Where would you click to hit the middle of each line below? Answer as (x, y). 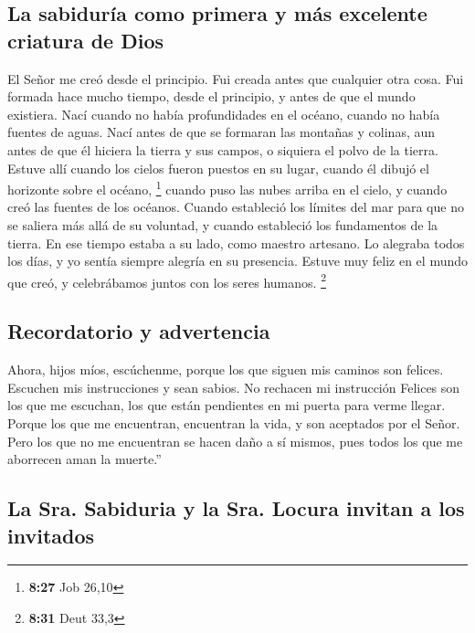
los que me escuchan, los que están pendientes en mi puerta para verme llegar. (227, 405)
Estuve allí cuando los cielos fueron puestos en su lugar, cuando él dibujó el (218, 168)
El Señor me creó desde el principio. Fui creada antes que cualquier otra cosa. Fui (236, 78)
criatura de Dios (86, 40)
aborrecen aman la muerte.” (84, 459)
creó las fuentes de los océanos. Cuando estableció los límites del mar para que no (236, 207)
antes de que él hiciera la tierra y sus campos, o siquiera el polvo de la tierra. (223, 149)
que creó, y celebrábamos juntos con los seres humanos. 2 (167, 280)
